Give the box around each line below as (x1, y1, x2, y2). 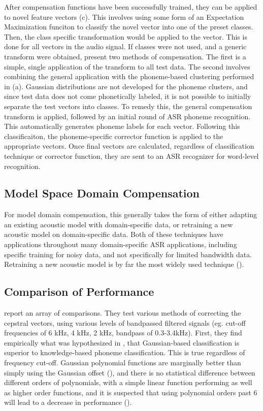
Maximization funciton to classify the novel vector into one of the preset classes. (4, 21, 253, 32)
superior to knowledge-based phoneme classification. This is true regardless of (4, 347, 245, 358)
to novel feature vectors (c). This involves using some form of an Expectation (4, 11, 244, 22)
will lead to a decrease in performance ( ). (4, 397, 132, 407)
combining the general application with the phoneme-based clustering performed (4, 71, 254, 82)
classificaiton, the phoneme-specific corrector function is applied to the (4, 130, 223, 141)
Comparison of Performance (4, 284, 154, 299)
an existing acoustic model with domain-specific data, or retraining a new (4, 219, 233, 229)
